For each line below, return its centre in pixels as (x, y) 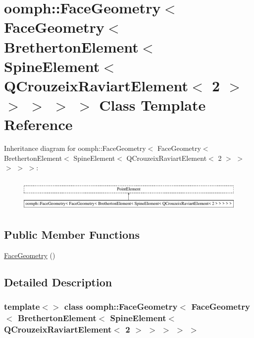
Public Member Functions (72, 235)
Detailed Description (58, 282)
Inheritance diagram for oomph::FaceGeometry (75, 148)
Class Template (152, 105)
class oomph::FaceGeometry (121, 306)
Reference (38, 124)
